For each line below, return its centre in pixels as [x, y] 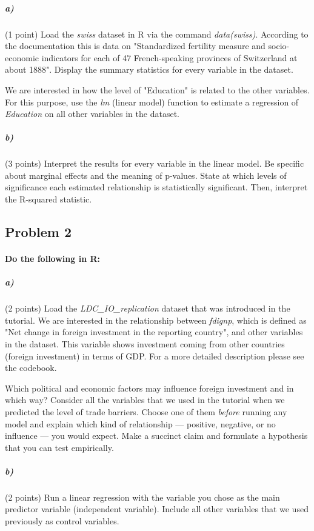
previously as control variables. [62, 521]
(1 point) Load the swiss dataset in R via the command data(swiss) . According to [157, 34]
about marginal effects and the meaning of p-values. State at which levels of [146, 175]
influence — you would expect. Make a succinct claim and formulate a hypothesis [156, 436]
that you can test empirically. [59, 447]
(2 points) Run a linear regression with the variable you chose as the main [142, 497]
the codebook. [31, 368]
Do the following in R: [52, 259]
